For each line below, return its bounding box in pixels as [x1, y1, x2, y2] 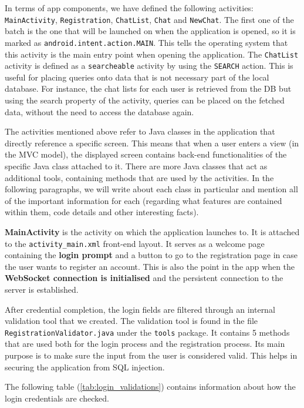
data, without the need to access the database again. [5, 105, 194, 118]
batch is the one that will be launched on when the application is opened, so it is [5, 25, 296, 37]
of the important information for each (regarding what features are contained [5, 194, 282, 206]
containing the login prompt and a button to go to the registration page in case [5, 249, 298, 261]
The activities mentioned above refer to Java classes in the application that [5, 125, 275, 138]
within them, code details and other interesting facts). [5, 206, 199, 218]
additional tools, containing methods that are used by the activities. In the [5, 171, 274, 183]
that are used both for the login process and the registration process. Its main [5, 337, 285, 350]
